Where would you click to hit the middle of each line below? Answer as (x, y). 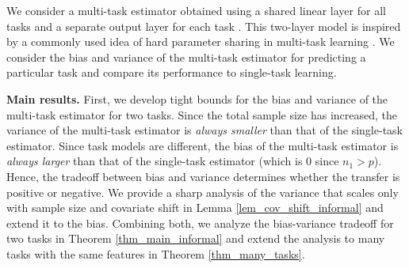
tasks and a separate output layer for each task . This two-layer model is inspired (204, 26)
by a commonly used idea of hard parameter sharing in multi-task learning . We (201, 42)
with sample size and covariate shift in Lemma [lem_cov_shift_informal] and (195, 208)
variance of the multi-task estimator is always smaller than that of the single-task (204, 130)
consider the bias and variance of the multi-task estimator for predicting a (186, 57)
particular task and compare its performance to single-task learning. (172, 72)
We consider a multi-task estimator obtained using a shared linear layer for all (196, 10)
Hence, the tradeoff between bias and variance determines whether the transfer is (203, 176)
